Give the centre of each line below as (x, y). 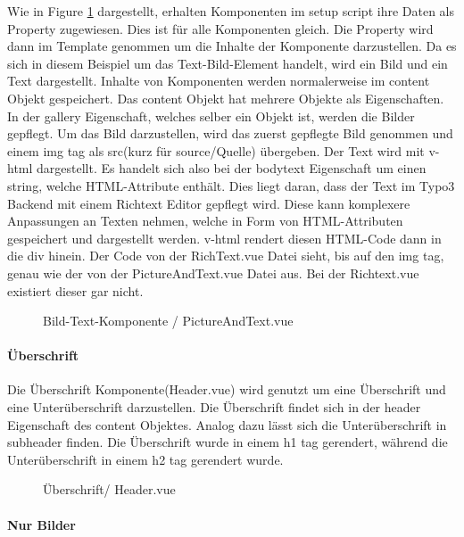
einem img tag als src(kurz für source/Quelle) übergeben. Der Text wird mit (216, 150)
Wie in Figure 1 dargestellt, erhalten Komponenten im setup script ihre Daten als (231, 11)
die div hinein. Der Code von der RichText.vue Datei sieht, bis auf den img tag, (226, 256)
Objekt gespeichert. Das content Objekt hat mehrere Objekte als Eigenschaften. (226, 98)
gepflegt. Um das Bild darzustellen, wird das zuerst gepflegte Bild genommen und (230, 133)
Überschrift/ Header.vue (109, 489)
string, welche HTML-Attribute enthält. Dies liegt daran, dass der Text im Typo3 (231, 185)
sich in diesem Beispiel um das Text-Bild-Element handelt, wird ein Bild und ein (228, 63)
